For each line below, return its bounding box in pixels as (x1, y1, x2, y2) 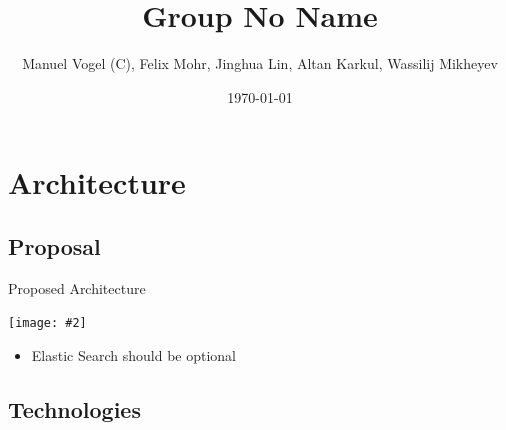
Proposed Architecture (8, 277, 146, 298)
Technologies (8, 393, 141, 424)
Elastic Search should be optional (31, 344, 236, 365)
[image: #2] (8, 316, 87, 331)
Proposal (8, 230, 101, 261)
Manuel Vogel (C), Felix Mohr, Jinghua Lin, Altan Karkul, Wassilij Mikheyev (22, 53, 498, 74)
